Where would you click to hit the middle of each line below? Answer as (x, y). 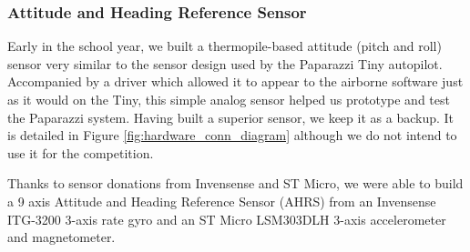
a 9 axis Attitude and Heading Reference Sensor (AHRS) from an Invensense (222, 201)
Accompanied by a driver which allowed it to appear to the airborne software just (235, 81)
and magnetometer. (61, 237)
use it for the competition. (81, 152)
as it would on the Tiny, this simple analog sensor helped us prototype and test (229, 99)
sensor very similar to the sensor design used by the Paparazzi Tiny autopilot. (225, 63)
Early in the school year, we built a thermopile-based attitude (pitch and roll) (225, 46)
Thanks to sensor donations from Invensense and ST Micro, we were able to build (235, 183)
